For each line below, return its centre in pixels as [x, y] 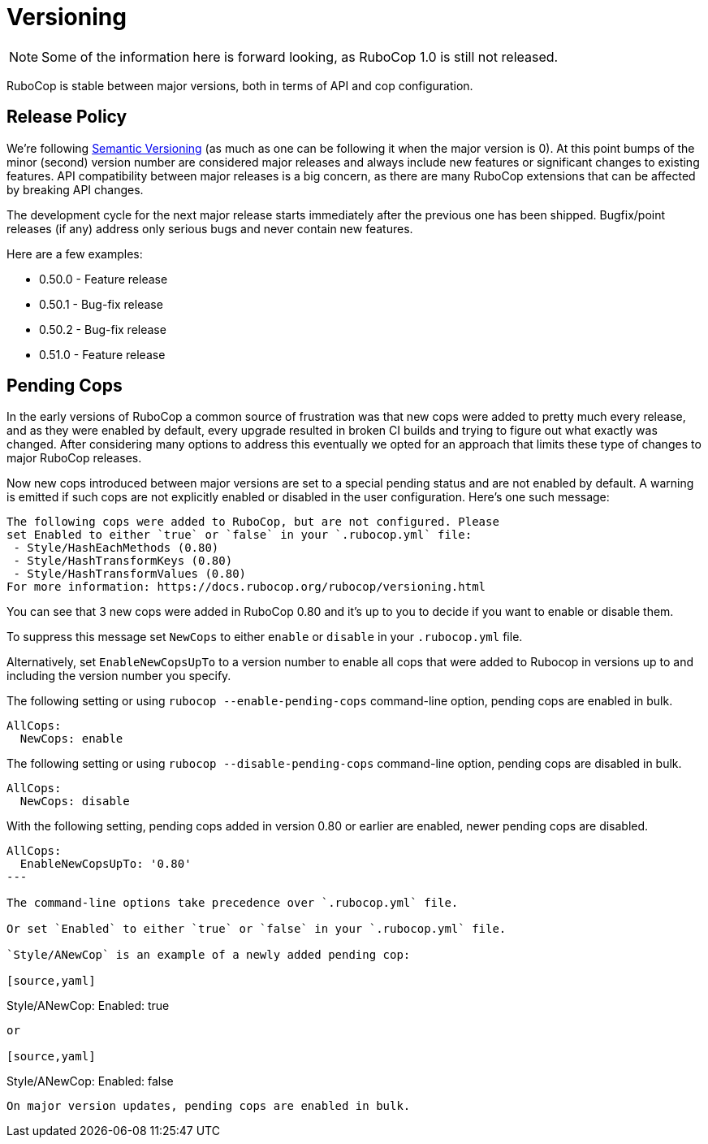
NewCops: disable [75, 802]
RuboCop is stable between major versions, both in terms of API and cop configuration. [240, 85]
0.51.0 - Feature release [102, 354]
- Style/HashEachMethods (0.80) [116, 548]
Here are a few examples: [75, 253]
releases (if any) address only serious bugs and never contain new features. [210, 228]
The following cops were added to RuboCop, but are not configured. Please [253, 522]
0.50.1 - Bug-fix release [101, 304]
